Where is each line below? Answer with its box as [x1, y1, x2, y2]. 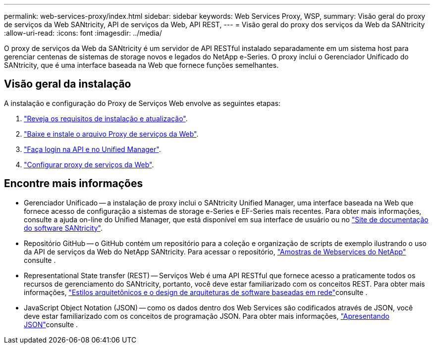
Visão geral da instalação [4, 78, 131, 91]
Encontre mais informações [4, 177, 143, 190]
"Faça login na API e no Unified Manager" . [24, 145, 161, 153]
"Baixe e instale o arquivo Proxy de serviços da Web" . [24, 129, 199, 138]
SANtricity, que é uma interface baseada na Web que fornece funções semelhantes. [4, 61, 279, 69]
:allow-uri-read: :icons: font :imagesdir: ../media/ [4, 29, 162, 37]
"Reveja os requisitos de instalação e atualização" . [24, 114, 188, 123]
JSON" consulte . [24, 320, 78, 329]
